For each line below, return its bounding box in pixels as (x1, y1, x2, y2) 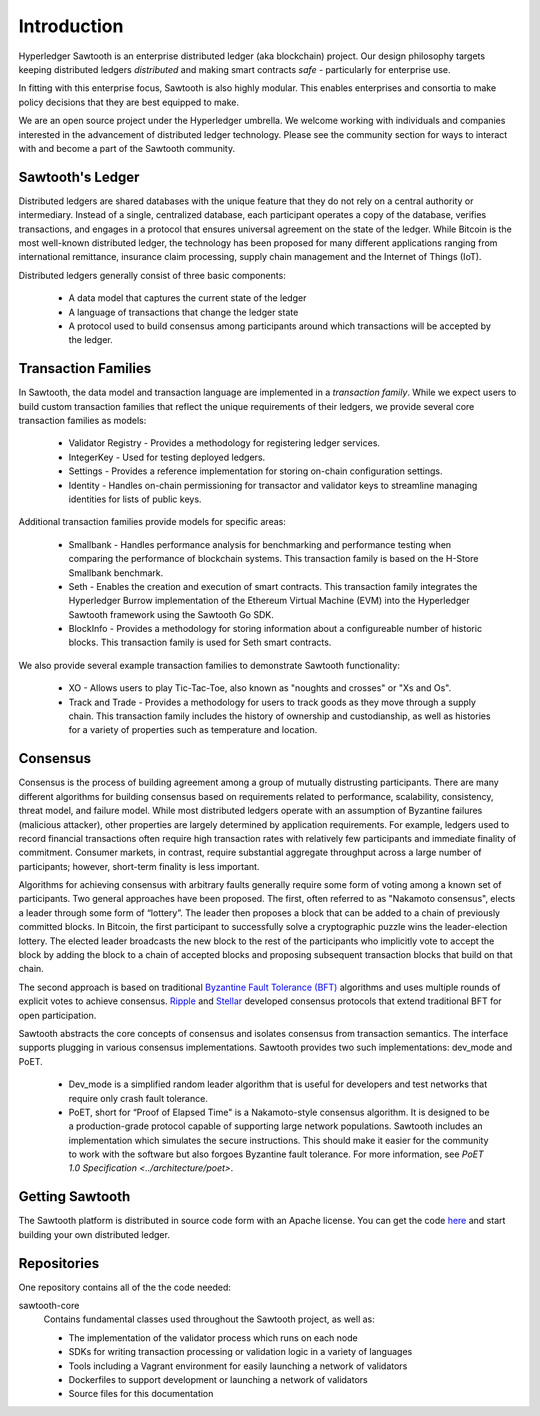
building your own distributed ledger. (18, 1228, 170, 1240)
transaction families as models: (18, 415, 147, 426)
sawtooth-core (18, 1300, 80, 1312)
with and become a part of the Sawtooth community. (18, 142, 235, 154)
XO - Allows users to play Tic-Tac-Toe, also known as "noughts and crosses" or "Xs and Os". (68, 682, 452, 694)
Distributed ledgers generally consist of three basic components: (18, 269, 287, 281)
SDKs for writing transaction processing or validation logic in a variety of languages (68, 1346, 413, 1358)
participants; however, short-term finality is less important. (18, 860, 260, 872)
